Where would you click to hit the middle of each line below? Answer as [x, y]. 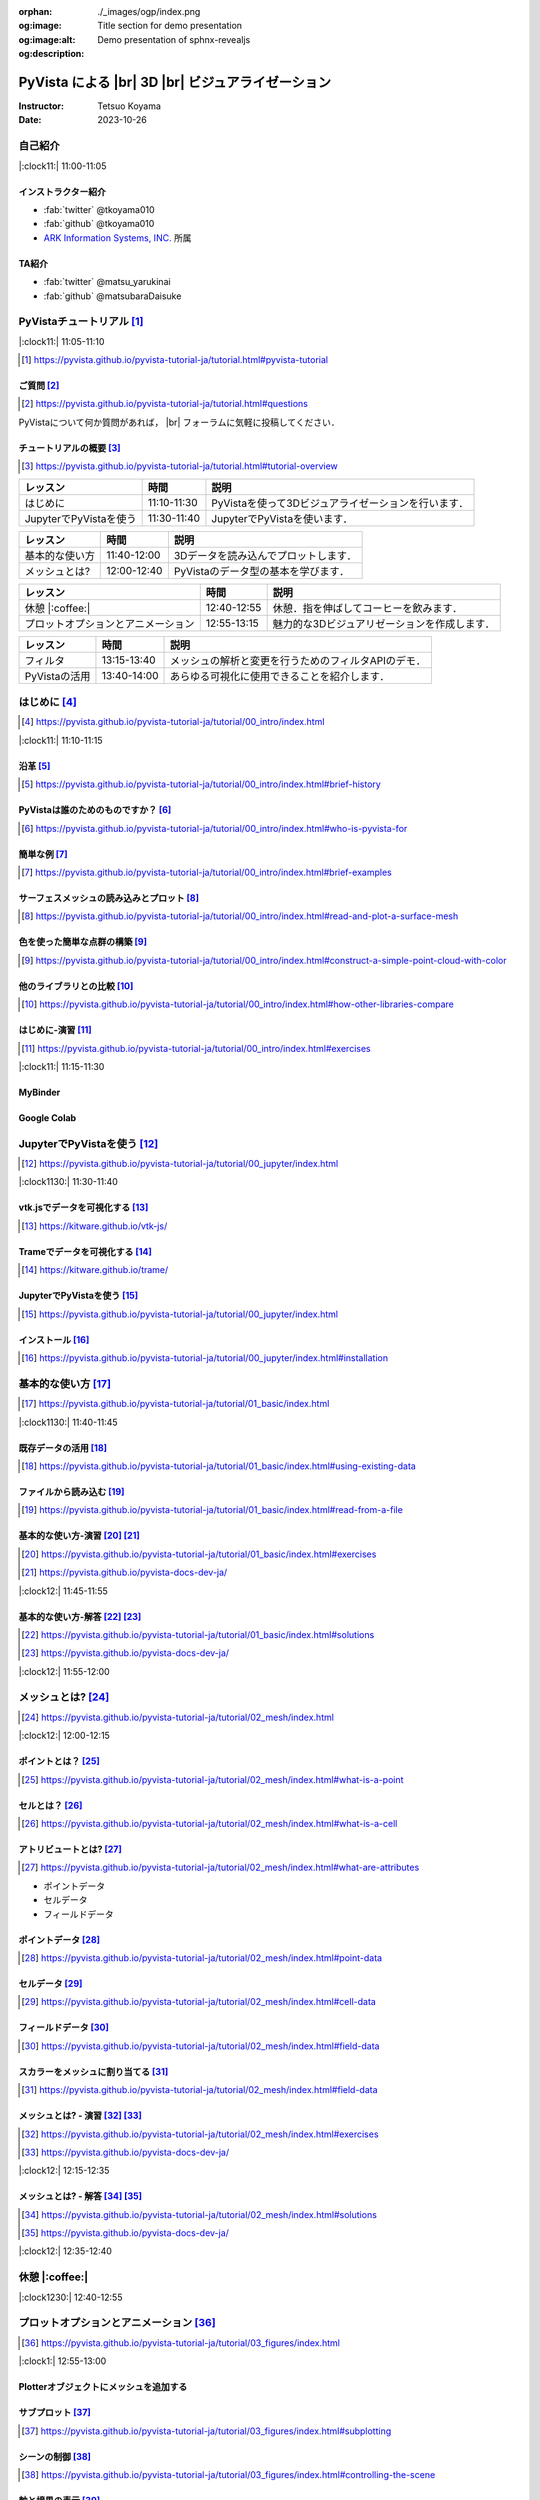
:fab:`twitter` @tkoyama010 [99, 209]
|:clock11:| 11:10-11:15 [60, 740]
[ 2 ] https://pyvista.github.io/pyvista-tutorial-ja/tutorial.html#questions [165, 404]
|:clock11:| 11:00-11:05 [62, 166]
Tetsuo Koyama [129, 106]
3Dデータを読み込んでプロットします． [265, 555]
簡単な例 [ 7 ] [43, 854]
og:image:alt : [47, 39]
